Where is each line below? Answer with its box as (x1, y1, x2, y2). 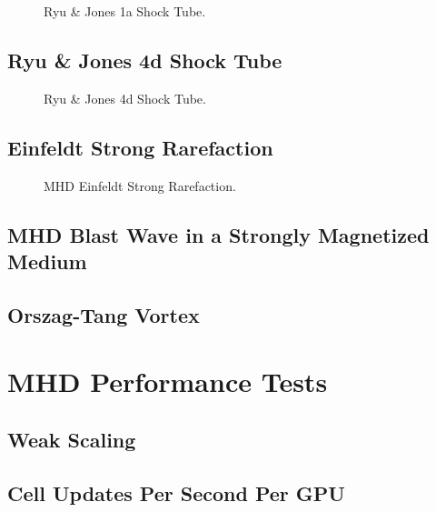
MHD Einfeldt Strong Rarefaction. (44, 176, 236, 195)
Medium (7, 246, 87, 275)
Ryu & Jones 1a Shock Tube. (44, 2, 206, 20)
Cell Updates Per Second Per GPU (7, 478, 345, 507)
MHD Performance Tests (7, 363, 328, 400)
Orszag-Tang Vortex (7, 300, 200, 328)
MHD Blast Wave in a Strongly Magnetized (7, 220, 430, 248)
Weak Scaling (7, 425, 136, 453)
